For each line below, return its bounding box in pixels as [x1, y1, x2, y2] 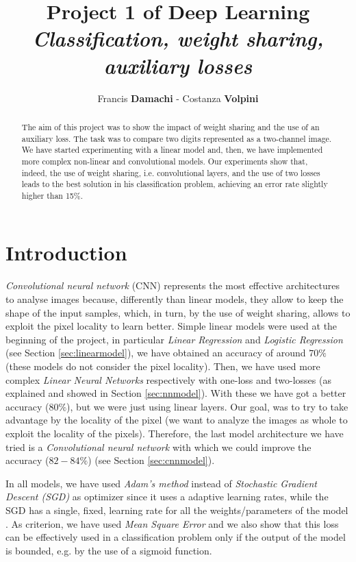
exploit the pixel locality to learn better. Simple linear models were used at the [5, 319, 338, 333]
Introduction [5, 239, 127, 267]
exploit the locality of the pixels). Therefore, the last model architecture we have [5, 426, 344, 440]
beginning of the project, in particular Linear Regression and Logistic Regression [5, 332, 343, 346]
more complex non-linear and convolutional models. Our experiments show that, [21, 155, 308, 167]
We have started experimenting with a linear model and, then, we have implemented [21, 144, 323, 156]
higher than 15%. [21, 189, 84, 201]
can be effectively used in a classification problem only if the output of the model [5, 530, 346, 544]
